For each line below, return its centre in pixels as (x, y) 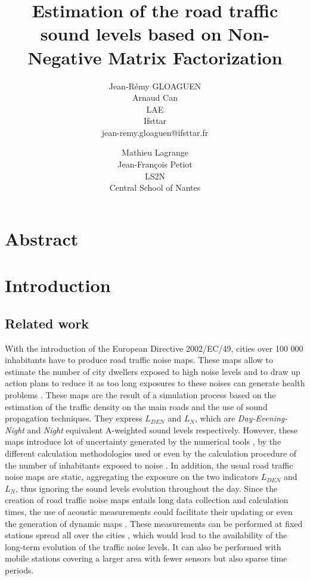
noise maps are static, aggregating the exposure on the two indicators (132, 477)
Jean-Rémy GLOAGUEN (155, 86)
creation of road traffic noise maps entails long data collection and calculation (147, 500)
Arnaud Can (155, 97)
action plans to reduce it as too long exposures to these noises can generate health (155, 383)
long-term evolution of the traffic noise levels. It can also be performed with (143, 546)
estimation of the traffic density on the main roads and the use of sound (136, 406)
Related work (47, 323)
